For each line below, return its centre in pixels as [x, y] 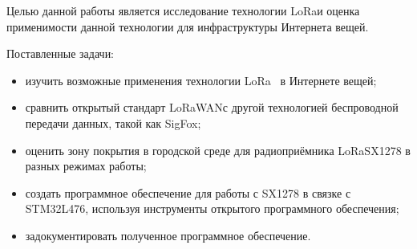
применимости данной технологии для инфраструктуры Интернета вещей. [188, 26]
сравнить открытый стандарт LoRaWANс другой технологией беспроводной [212, 107]
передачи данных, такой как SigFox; [113, 122]
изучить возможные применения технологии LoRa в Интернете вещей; [201, 80]
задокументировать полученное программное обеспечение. [168, 235]
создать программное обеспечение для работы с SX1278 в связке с [188, 192]
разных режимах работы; [86, 166]
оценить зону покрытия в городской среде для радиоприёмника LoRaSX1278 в [218, 150]
